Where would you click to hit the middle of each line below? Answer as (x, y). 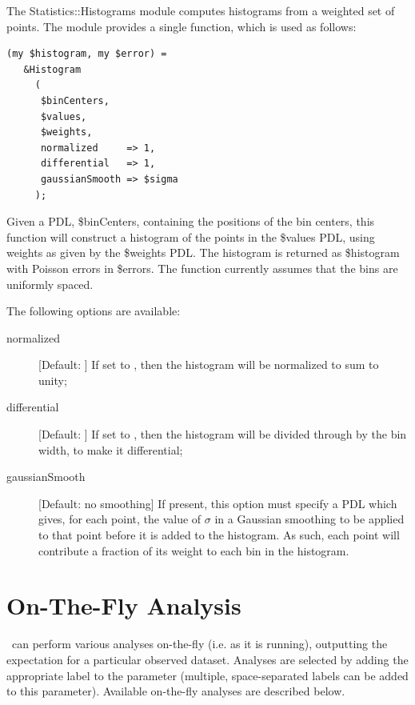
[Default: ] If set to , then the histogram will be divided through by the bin (223, 434)
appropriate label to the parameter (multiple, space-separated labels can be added (207, 675)
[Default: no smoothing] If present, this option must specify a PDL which (218, 503)
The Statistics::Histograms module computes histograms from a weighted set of (201, 10)
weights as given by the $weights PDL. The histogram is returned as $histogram (203, 252)
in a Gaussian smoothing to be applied (309, 519)
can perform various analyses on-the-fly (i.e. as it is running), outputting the (200, 644)
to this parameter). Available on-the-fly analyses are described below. (176, 691)
